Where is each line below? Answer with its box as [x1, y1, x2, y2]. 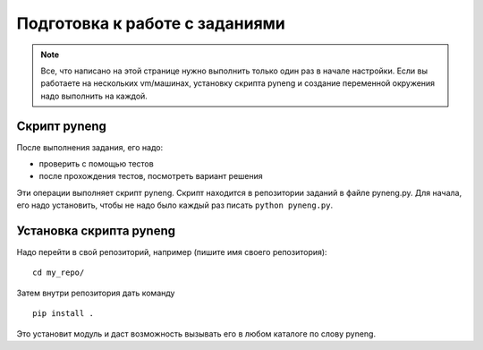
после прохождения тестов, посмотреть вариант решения [38, 171, 263, 182]
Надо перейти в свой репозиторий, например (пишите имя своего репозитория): [16, 247, 327, 258]
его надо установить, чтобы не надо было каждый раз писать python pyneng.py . [16, 200, 334, 210]
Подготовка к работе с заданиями [16, 13, 285, 33]
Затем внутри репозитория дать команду [16, 287, 175, 298]
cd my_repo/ [32, 268, 85, 277]
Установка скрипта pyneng [16, 224, 176, 238]
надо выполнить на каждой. [40, 90, 148, 101]
